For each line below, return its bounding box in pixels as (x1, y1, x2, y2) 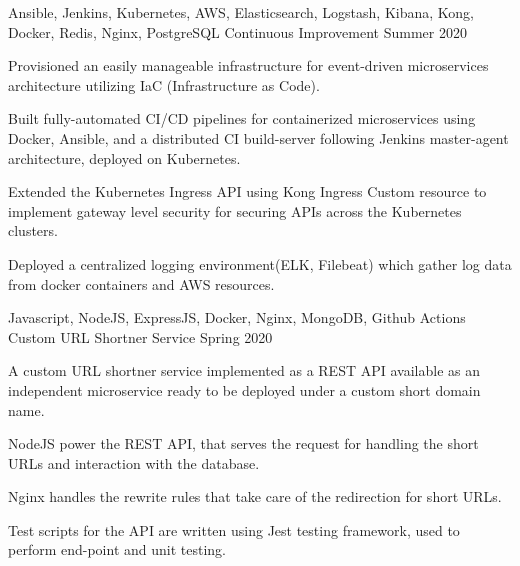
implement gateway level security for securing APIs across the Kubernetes (8, 200, 462, 221)
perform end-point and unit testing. (8, 539, 226, 560)
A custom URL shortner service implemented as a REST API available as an (8, 360, 480, 381)
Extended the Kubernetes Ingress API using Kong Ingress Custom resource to (8, 181, 487, 202)
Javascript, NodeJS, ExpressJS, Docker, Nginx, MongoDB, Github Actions (8, 307, 466, 328)
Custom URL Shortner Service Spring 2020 (8, 326, 273, 347)
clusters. (8, 220, 58, 241)
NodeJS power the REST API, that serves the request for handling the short (8, 433, 479, 454)
